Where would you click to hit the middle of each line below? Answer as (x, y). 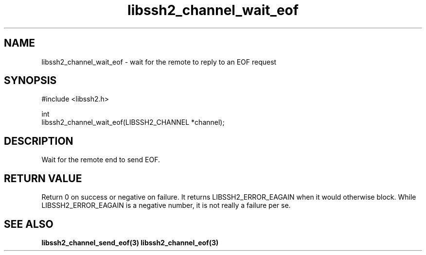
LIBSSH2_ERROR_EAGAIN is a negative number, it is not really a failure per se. (166, 205)
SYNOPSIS (30, 81)
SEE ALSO (29, 224)
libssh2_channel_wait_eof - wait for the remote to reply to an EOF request (159, 62)
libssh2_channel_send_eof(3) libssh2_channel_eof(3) (130, 242)
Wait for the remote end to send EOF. (101, 160)
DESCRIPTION (39, 141)
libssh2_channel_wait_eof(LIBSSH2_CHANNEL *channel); (133, 122)
